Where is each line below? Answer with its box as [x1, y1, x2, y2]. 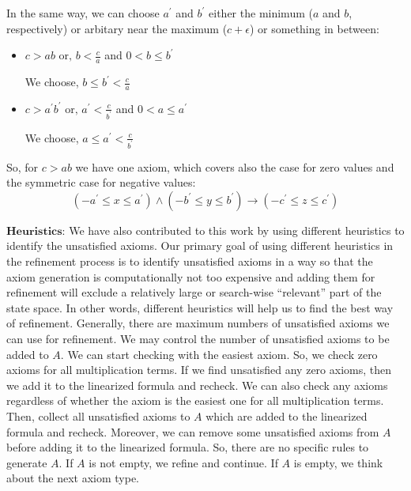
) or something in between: [249, 20, 379, 36]
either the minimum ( [209, 5, 313, 21]
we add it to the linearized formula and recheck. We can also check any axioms [6, 376, 388, 393]
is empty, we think [293, 454, 383, 470]
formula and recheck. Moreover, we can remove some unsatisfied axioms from [6, 423, 379, 440]
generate [6, 454, 47, 470]
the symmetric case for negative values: [6, 174, 196, 191]
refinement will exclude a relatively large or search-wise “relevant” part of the [6, 284, 382, 300]
